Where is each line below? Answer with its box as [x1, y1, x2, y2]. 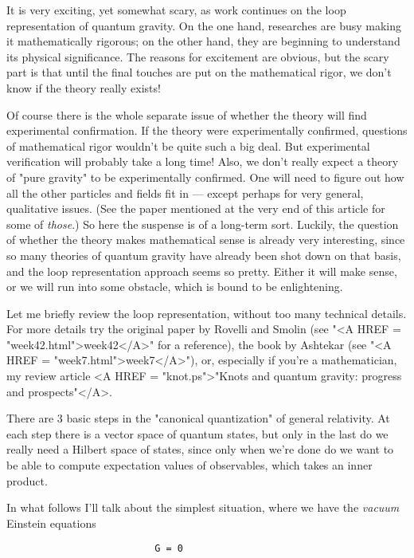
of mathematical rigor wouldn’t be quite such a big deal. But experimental [6, 137, 370, 154]
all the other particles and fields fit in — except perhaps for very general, [6, 184, 364, 201]
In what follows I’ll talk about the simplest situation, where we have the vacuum [6, 499, 400, 516]
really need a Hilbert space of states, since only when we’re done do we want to [6, 441, 394, 458]
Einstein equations [6, 514, 96, 531]
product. [6, 472, 48, 489]
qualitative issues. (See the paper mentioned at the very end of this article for [6, 200, 385, 217]
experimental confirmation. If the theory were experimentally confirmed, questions [6, 122, 408, 139]
